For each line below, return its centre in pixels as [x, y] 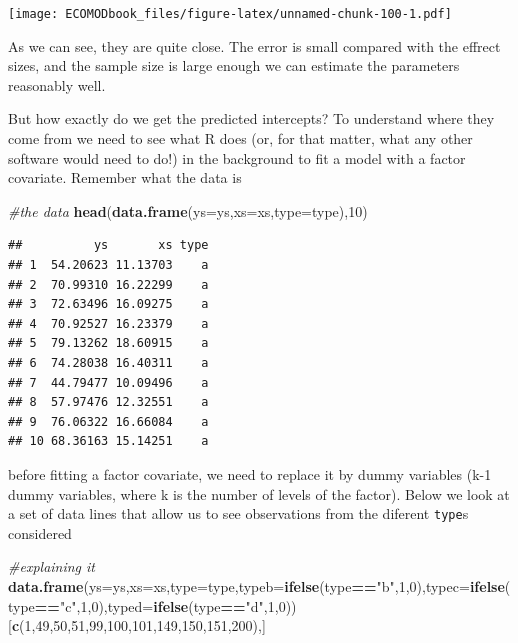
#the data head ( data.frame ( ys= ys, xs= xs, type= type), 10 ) [188, 210]
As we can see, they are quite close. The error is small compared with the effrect [254, 45]
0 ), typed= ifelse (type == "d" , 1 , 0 [188, 605]
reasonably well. [57, 84]
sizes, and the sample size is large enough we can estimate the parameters [234, 65]
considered [40, 532]
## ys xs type [108, 245]
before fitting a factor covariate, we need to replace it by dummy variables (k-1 [250, 473]
